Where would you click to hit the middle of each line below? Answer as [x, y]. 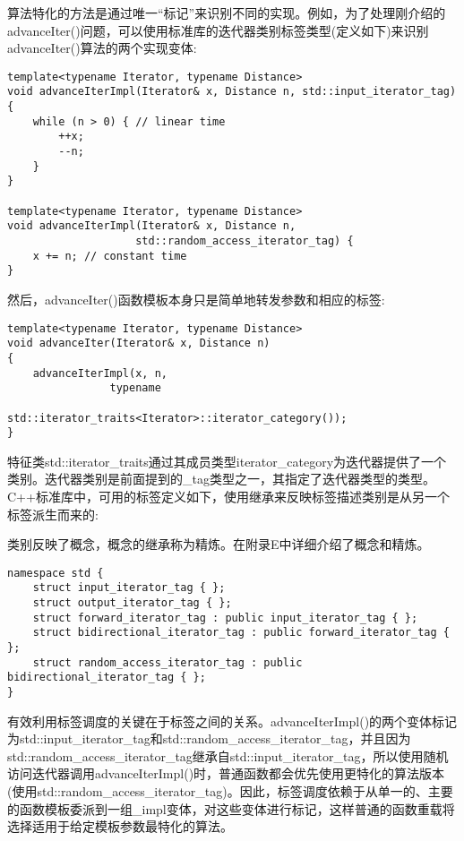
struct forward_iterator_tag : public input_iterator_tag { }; [225, 618]
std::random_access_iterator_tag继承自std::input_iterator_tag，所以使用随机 [228, 755]
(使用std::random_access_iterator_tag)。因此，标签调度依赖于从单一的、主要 [230, 791]
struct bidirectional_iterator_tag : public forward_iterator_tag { [241, 633]
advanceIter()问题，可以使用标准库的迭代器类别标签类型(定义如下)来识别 [218, 30]
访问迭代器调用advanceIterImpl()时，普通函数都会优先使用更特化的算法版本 [226, 773]
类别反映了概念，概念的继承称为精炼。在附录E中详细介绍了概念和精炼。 [219, 544]
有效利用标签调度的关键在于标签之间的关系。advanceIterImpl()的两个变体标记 [232, 721]
